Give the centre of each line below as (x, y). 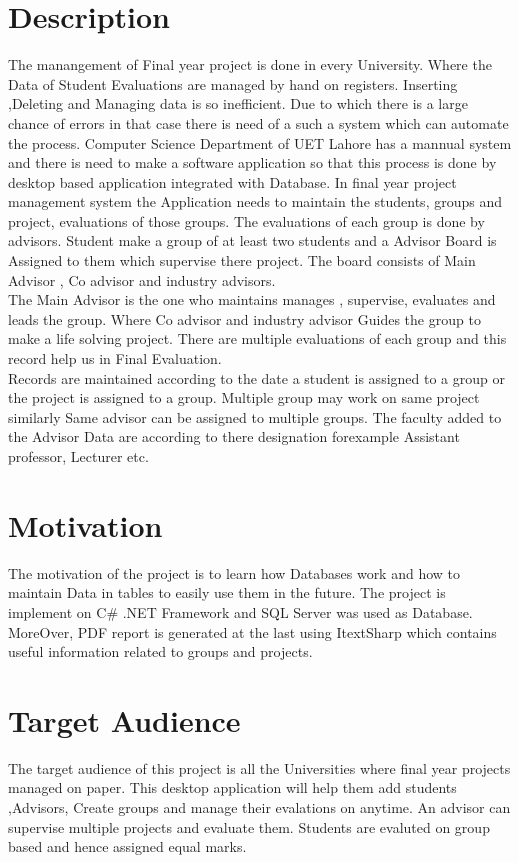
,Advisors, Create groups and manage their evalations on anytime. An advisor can (259, 807)
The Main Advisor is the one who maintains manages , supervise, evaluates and (252, 299)
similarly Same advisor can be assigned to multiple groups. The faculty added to (255, 416)
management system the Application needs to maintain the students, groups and (255, 201)
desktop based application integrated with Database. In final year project (232, 181)
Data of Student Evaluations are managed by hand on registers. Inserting (233, 83)
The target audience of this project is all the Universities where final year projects (259, 767)
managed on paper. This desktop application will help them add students (232, 787)
